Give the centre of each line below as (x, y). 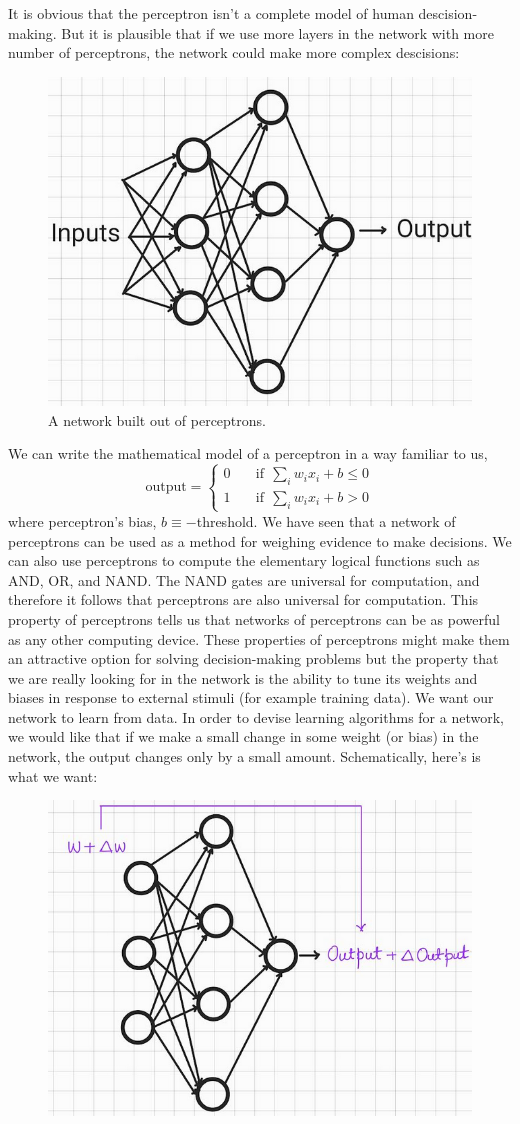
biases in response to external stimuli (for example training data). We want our (251, 697)
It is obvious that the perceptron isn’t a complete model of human (211, 13)
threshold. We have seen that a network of (326, 520)
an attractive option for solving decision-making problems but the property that (253, 658)
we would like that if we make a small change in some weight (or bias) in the (243, 736)
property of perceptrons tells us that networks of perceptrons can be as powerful (254, 618)
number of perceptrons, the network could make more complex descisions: (234, 52)
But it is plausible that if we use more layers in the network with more (277, 32)
